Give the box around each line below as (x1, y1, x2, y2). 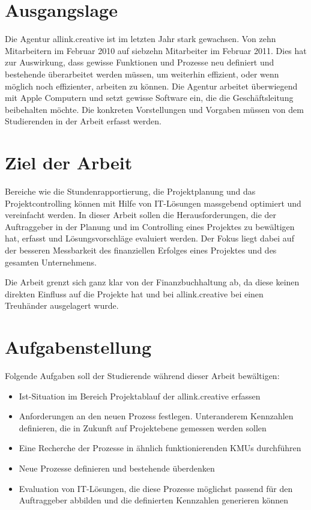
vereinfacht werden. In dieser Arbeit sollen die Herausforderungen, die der (5, 208, 277, 221)
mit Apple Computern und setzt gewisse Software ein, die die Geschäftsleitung (5, 91, 294, 104)
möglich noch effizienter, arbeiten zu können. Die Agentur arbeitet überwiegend (5, 79, 298, 92)
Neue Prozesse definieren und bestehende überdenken (19, 462, 215, 475)
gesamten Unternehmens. (5, 255, 97, 268)
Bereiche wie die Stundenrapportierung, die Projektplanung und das (5, 185, 256, 197)
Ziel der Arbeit (5, 150, 133, 175)
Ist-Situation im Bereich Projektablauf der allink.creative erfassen (19, 389, 261, 402)
